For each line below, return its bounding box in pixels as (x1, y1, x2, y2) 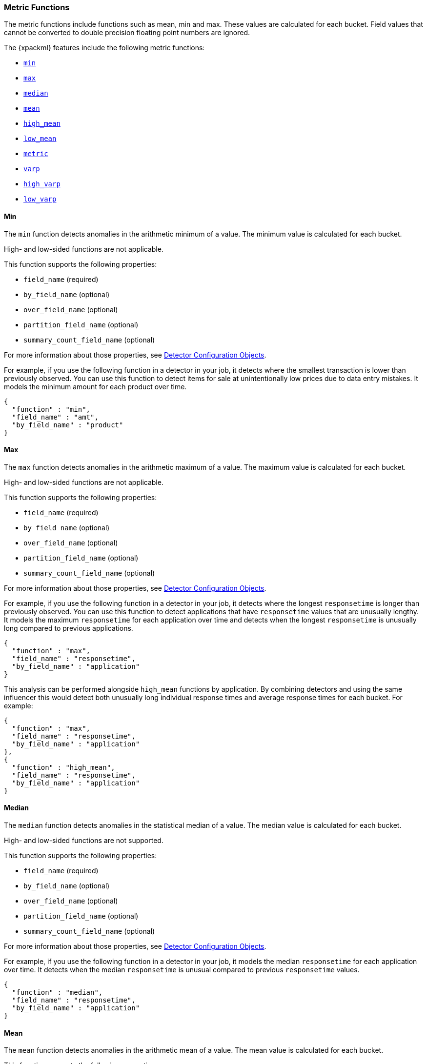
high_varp (23, 180, 61, 188)
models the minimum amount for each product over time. (4, 382, 187, 391)
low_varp (23, 195, 57, 203)
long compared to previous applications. (4, 623, 133, 632)
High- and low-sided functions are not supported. (4, 836, 163, 845)
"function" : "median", (12, 988, 103, 997)
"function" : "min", (12, 405, 91, 413)
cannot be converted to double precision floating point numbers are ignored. (4, 28, 250, 37)
